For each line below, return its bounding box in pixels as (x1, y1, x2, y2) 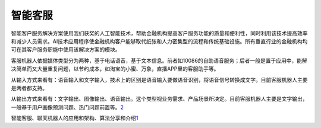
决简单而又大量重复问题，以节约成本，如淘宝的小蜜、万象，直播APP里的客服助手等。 (11, 65, 219, 72)
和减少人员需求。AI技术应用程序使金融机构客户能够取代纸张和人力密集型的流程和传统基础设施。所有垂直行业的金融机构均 (11, 37, 308, 44)
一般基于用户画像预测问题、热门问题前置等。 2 (11, 104, 124, 111)
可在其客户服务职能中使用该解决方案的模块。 (11, 46, 121, 53)
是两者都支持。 (11, 84, 48, 91)
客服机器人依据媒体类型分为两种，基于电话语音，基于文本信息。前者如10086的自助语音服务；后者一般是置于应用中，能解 (11, 57, 307, 64)
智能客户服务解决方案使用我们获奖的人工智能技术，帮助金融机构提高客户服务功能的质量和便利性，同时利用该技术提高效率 (11, 30, 308, 37)
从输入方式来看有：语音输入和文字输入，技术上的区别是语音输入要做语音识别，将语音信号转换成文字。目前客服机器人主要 (11, 76, 308, 83)
